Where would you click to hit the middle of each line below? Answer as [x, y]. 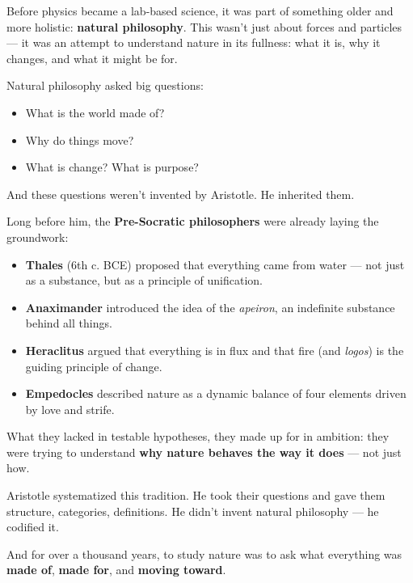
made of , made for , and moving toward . [116, 570]
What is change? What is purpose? [112, 167]
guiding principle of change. [94, 366]
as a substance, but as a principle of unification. [144, 280]
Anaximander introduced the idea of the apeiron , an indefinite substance [210, 307]
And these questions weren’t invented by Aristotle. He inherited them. [181, 194]
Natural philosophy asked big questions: [105, 85]
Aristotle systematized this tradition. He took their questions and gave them [196, 495]
